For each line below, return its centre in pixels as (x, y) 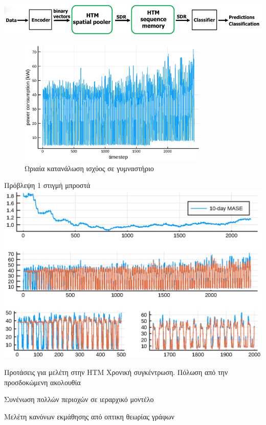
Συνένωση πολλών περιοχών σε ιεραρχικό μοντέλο (79, 399)
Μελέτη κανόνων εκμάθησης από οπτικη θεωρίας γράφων (89, 417)
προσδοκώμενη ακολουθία (42, 382)
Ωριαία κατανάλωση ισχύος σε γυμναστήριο (89, 168)
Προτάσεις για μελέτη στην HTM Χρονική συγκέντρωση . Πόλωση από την (116, 372)
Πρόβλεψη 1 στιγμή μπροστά (47, 185)
